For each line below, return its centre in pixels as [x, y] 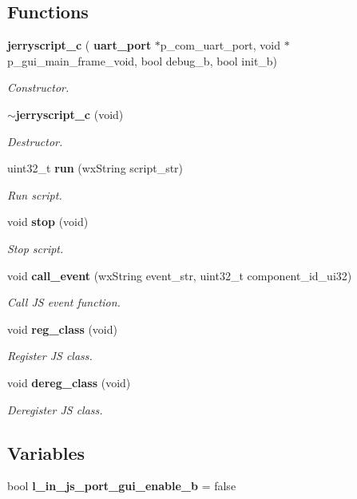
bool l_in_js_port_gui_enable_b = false [122, 486]
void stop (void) [48, 222]
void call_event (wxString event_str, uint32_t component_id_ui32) [180, 275]
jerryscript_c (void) [69, 114]
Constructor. [38, 87]
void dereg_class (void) [69, 382]
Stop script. [36, 248]
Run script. [35, 194]
